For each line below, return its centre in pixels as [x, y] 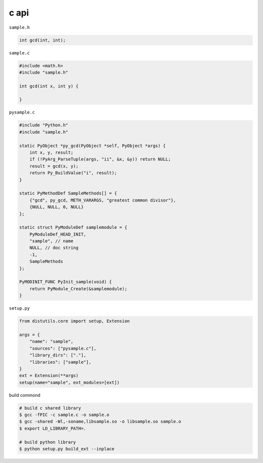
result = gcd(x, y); [54, 166]
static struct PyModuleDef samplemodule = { [73, 227]
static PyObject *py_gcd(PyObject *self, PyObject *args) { [93, 146]
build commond [25, 395]
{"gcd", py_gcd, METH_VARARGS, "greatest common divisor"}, [103, 200]
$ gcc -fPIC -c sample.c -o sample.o [64, 415]
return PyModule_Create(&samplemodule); [78, 289]
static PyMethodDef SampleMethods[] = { [68, 193]
